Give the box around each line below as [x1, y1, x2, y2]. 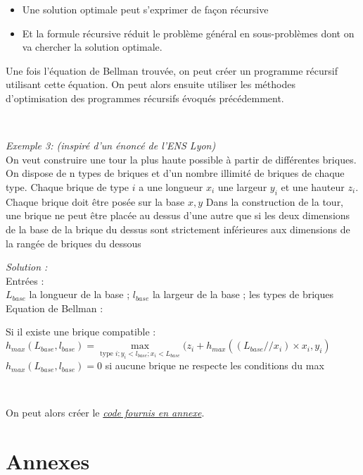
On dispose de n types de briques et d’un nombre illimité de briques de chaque [6, 166, 345, 180]
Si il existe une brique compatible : [6, 324, 156, 339]
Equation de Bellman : [6, 300, 103, 315]
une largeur [217, 179, 267, 194]
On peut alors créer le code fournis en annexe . [6, 405, 205, 420]
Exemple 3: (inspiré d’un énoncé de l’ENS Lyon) [6, 138, 216, 153]
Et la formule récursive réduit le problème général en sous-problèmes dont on [22, 25, 355, 40]
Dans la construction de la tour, [205, 194, 344, 209]
